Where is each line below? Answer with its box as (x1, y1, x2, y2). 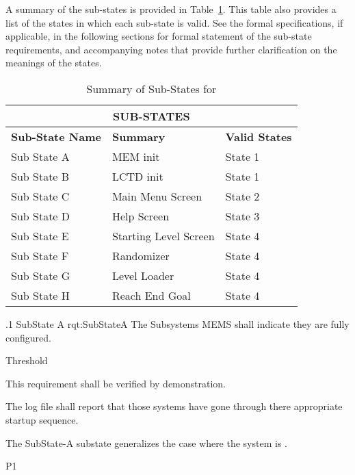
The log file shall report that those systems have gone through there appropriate (5, 399, 343, 413)
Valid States (225, 128, 292, 144)
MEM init (111, 148, 160, 164)
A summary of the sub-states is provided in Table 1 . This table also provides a (5, 2, 337, 16)
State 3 (225, 207, 260, 224)
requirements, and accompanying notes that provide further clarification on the (5, 42, 337, 56)
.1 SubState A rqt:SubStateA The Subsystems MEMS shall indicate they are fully (5, 316, 350, 331)
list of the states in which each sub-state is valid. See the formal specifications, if (5, 15, 343, 29)
